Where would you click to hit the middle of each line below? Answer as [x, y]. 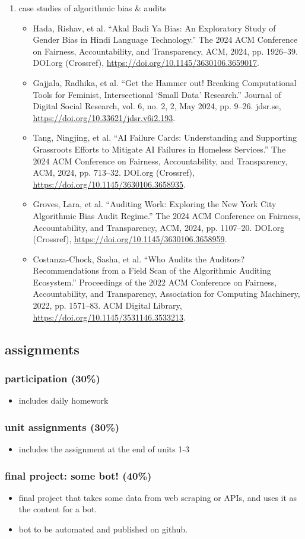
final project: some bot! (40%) [78, 475]
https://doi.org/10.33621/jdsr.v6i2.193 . [104, 117]
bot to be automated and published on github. [103, 529]
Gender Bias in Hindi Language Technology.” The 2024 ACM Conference [165, 39]
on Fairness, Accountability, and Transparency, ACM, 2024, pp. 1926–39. [165, 51]
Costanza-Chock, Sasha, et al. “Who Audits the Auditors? [139, 259]
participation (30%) [53, 378]
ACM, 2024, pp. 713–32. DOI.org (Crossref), [114, 172]
